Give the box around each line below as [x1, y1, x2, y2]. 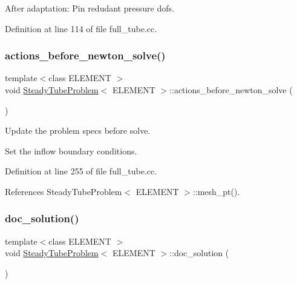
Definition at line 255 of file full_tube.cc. [5, 165, 157, 177]
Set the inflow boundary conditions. [5, 144, 137, 157]
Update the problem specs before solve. [5, 124, 151, 137]
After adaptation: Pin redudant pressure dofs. [5, 2, 174, 14]
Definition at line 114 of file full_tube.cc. [5, 22, 157, 35]
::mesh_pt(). [192, 185, 240, 197]
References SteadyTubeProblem [5, 185, 122, 197]
